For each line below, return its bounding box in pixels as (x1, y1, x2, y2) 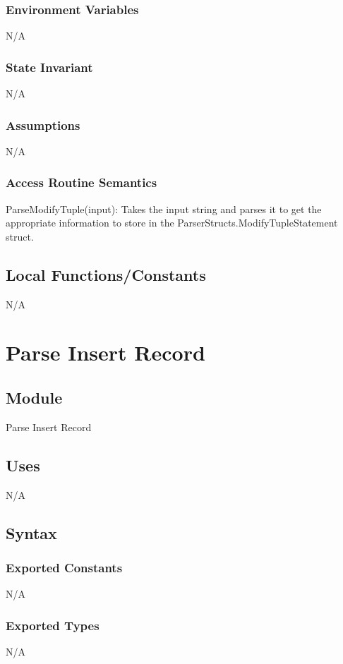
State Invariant (6, 58, 93, 76)
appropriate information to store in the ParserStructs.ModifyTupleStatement (6, 215, 338, 230)
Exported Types (6, 616, 100, 634)
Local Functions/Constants (6, 263, 206, 285)
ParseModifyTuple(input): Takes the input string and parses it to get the (6, 201, 322, 216)
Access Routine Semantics (6, 174, 157, 191)
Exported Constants (6, 558, 123, 576)
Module (6, 387, 63, 408)
